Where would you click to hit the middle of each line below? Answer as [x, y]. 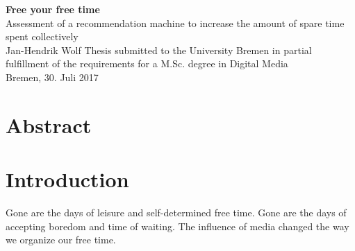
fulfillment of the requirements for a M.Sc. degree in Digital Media [147, 63]
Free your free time [53, 9]
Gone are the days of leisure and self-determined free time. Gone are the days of [176, 213]
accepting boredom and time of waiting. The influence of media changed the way [177, 226]
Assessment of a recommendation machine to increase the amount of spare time [175, 23]
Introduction [67, 179]
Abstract [49, 124]
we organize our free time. [61, 240]
